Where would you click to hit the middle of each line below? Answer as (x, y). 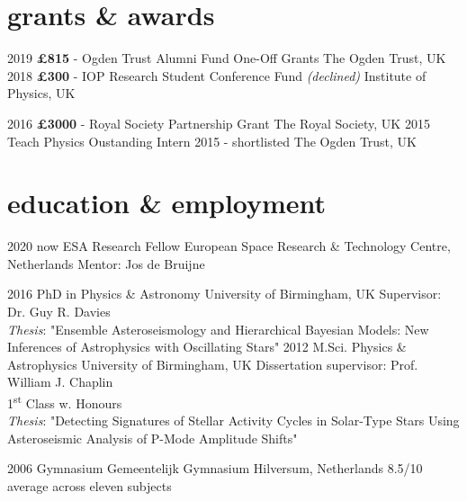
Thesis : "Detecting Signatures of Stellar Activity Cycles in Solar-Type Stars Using (233, 420)
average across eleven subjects (90, 486)
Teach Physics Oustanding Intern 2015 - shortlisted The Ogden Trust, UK (212, 141)
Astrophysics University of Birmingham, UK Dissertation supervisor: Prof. (213, 364)
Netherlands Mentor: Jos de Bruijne (106, 263)
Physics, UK (41, 93)
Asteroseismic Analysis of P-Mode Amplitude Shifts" (153, 438)
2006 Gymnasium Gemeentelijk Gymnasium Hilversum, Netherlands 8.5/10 (215, 468)
